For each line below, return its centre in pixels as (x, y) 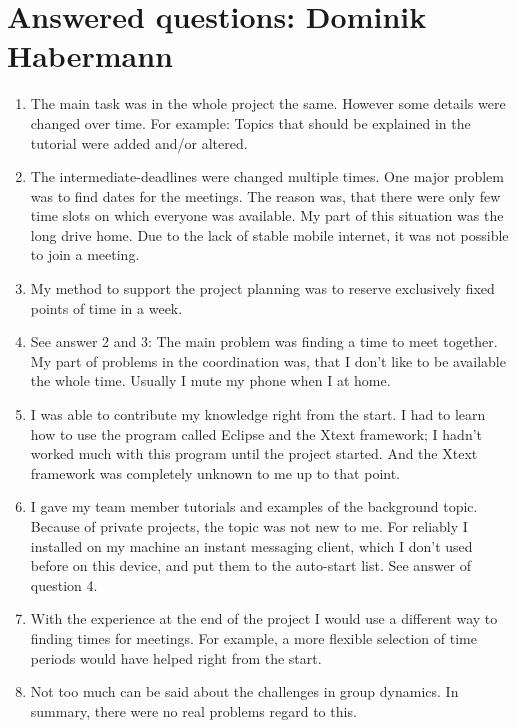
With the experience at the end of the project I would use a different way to (264, 618)
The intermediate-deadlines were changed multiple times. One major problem (267, 176)
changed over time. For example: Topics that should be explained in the (250, 122)
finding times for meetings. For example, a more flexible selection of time (253, 637)
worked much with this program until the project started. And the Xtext (254, 453)
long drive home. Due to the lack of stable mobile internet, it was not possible (269, 234)
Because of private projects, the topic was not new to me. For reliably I (249, 526)
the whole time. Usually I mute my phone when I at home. (210, 380)
